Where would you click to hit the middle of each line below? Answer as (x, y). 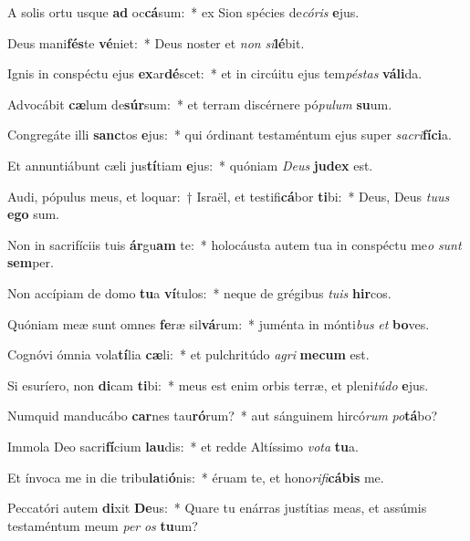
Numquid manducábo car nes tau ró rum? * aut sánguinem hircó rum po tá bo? (223, 416)
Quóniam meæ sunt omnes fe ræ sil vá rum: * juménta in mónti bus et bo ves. (219, 323)
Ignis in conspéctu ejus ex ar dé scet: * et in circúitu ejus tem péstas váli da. (215, 73)
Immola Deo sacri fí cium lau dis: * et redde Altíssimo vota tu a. (183, 446)
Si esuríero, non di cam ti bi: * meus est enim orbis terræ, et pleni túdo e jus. (218, 385)
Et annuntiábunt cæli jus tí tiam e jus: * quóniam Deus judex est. (190, 165)
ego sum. (34, 214)
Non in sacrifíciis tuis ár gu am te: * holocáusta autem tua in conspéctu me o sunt (235, 244)
